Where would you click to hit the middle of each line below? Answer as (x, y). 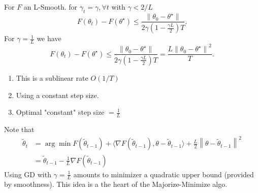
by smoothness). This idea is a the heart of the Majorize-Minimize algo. (116, 184)
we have (49, 38)
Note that (19, 129)
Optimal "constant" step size (60, 112)
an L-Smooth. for (51, 7)
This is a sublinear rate (52, 77)
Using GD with (28, 174)
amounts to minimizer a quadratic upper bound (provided (164, 174)
